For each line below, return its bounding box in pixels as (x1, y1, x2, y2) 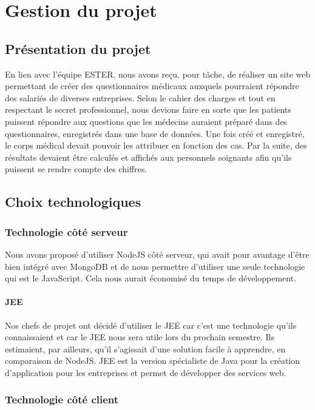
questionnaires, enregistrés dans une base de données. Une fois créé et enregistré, (5, 127, 305, 139)
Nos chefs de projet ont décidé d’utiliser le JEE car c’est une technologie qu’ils (5, 318, 297, 331)
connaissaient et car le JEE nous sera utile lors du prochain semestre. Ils (5, 331, 274, 343)
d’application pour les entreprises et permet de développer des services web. (5, 366, 286, 378)
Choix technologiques (5, 192, 141, 211)
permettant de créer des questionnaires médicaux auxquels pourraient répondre (5, 79, 299, 92)
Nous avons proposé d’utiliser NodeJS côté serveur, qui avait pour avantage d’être (5, 247, 310, 260)
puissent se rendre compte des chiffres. (5, 163, 147, 175)
